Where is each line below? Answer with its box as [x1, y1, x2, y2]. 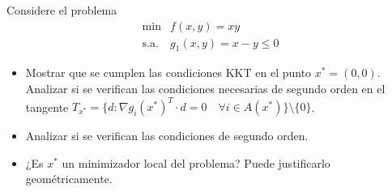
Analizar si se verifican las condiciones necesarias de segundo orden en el [25, 80, 386, 97]
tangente [25, 98, 69, 115]
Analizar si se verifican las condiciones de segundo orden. [25, 127, 309, 144]
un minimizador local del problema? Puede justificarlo [62, 154, 330, 171]
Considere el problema [6, 2, 117, 18]
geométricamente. [25, 170, 113, 187]
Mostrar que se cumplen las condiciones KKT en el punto [25, 64, 312, 81]
